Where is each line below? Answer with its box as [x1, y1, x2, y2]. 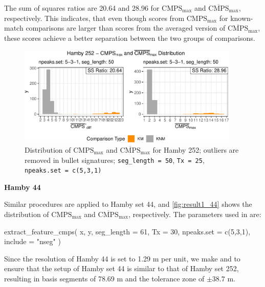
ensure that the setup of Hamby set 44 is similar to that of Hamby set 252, [4, 263, 239, 274]
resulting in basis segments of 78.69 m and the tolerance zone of [4, 273, 205, 283]
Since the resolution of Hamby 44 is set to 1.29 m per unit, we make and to [4, 253, 240, 264]
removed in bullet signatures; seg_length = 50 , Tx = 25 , [25, 154, 205, 165]
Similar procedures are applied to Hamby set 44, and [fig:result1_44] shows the [4, 199, 252, 209]
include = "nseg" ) [4, 236, 61, 247]
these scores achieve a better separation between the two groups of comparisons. [4, 32, 255, 43]
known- [230, 12, 253, 23]
